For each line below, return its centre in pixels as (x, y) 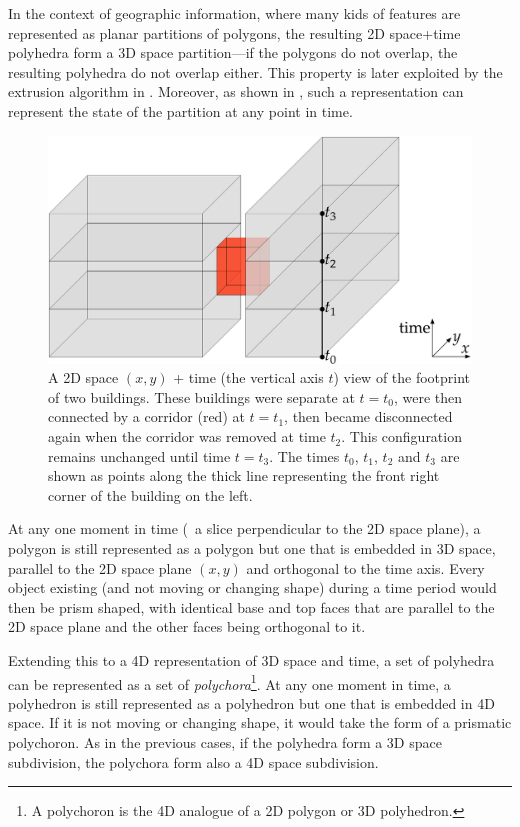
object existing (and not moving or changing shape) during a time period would (252, 587)
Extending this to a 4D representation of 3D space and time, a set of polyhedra (251, 660)
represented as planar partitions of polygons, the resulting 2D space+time (234, 32)
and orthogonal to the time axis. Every (365, 567)
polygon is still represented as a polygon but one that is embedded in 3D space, (252, 548)
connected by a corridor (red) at (146, 416)
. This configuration (401, 436)
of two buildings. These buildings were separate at (201, 396)
